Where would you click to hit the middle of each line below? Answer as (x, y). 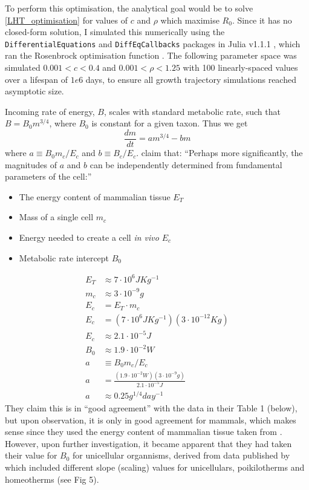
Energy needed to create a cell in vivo (89, 237)
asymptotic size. (34, 91)
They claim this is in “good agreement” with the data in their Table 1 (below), (151, 408)
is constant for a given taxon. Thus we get (170, 123)
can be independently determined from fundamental (186, 164)
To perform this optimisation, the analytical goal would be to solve (129, 8)
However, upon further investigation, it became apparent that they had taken (148, 443)
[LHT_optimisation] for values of (67, 20)
